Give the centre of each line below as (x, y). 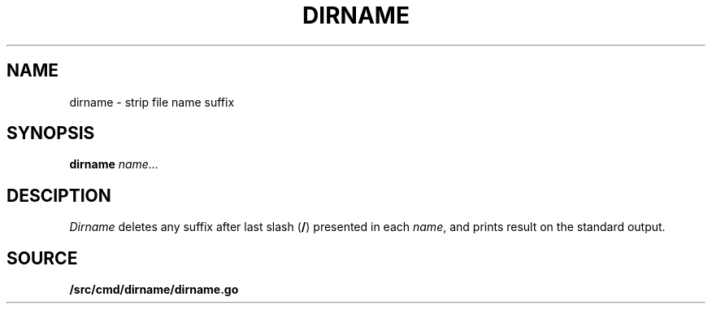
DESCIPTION (59, 195)
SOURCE (42, 258)
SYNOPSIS (51, 133)
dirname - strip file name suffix (152, 102)
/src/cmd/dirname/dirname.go (154, 290)
